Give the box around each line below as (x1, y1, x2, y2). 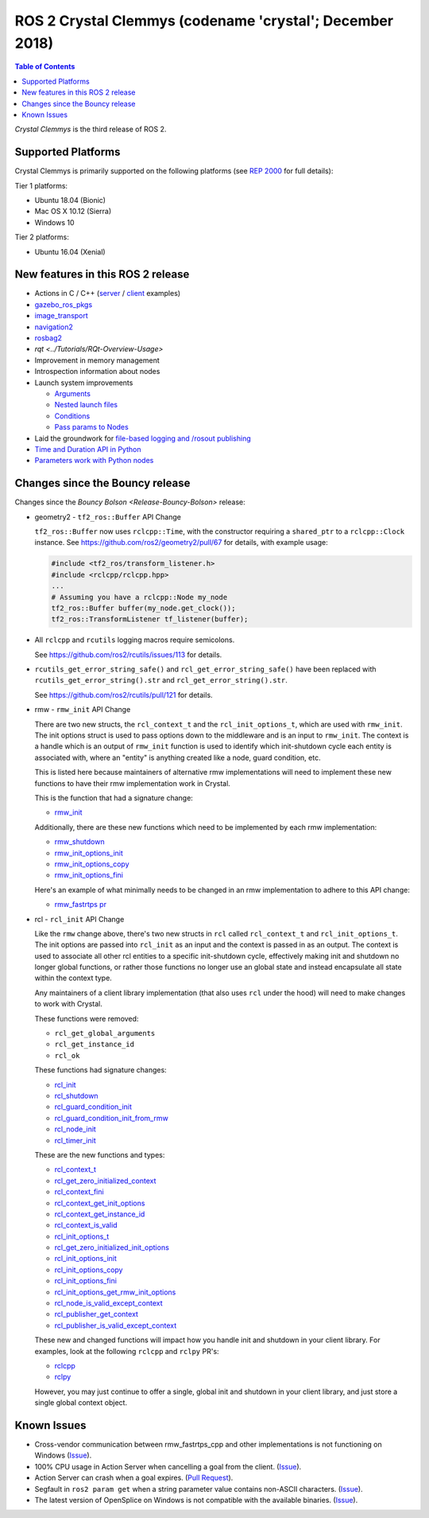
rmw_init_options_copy (54, 859, 130, 869)
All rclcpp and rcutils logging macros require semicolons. (34, 635, 235, 644)
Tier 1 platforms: (14, 181, 68, 190)
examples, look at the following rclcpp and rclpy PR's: (34, 1346, 219, 1356)
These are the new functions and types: (34, 1150, 165, 1159)
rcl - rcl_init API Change (34, 914, 125, 924)
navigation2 (34, 322, 73, 332)
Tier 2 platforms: (14, 232, 69, 242)
